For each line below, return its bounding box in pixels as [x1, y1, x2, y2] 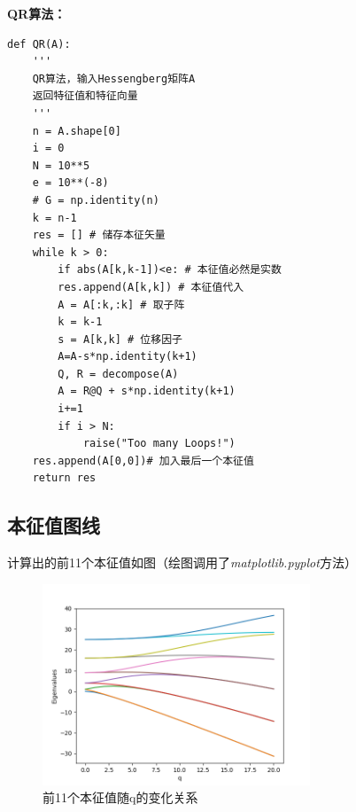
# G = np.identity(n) [32, 193, 159, 207]
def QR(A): [7, 37, 71, 51]
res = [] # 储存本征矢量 [32, 229, 166, 242]
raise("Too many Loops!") [82, 437, 236, 450]
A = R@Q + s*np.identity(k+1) [58, 385, 236, 398]
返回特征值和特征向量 [32, 90, 138, 103]
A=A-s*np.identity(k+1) [58, 350, 197, 363]
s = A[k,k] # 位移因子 [58, 332, 182, 346]
